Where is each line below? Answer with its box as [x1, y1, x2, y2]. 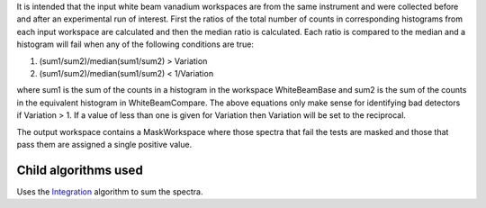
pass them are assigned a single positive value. [16, 139, 193, 149]
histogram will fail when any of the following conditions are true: [16, 39, 254, 50]
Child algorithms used [16, 162, 143, 177]
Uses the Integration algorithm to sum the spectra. [16, 185, 203, 197]
